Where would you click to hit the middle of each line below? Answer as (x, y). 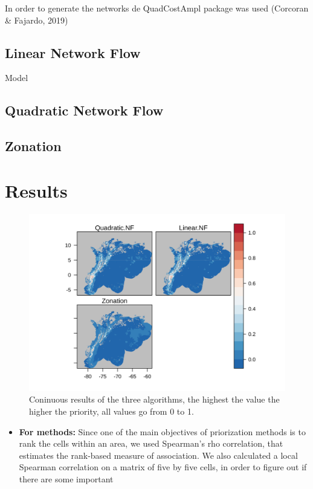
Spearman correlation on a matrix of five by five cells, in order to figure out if (163, 467)
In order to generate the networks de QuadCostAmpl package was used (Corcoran (157, 8)
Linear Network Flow (73, 52)
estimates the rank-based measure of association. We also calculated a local (158, 455)
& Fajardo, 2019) (37, 20)
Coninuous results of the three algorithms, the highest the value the (154, 399)
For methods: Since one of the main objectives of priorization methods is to (162, 431)
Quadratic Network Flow (84, 110)
